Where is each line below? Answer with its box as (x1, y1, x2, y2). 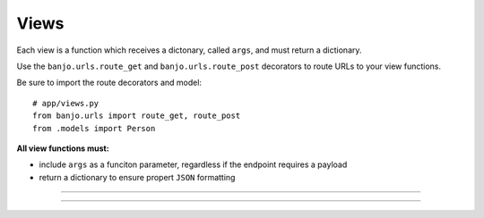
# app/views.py (32, 98, 99, 108)
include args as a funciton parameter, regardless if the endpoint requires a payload (39, 159, 348, 170)
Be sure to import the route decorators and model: (16, 77, 202, 88)
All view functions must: (16, 143, 109, 154)
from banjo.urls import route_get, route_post (32, 111, 241, 121)
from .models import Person (32, 123, 156, 133)
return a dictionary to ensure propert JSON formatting (39, 172, 236, 182)
